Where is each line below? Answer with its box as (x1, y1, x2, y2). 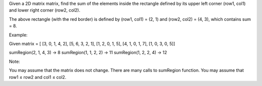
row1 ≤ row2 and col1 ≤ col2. (9, 74, 66, 80)
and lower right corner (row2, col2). (9, 7, 81, 13)
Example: (9, 32, 28, 38)
